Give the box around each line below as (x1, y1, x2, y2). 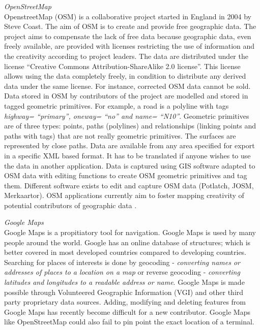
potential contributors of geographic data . (4, 200, 137, 210)
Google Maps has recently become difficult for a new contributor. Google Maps (4, 306, 250, 317)
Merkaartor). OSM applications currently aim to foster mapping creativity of (4, 190, 244, 201)
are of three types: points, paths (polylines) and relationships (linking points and (4, 120, 256, 131)
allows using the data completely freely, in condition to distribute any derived (4, 71, 246, 81)
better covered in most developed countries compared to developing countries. (4, 247, 247, 257)
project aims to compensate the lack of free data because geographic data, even (4, 30, 251, 41)
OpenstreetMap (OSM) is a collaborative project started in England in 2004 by (4, 11, 251, 21)
